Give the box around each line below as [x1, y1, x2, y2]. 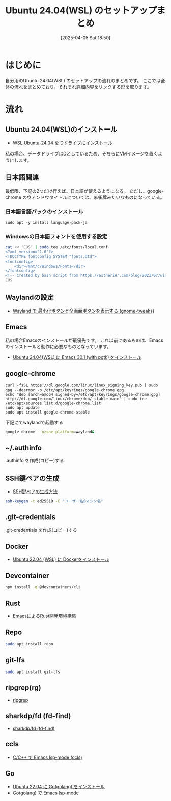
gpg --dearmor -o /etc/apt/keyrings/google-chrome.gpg [5, 387, 124, 393]
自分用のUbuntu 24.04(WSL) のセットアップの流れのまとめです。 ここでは [5, 77, 161, 83]
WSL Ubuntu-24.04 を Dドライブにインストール [12, 140, 113, 146]
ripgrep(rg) [5, 683, 42, 692]
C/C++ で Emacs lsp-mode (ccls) [12, 754, 82, 760]
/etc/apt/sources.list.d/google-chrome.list [5, 401, 101, 406]
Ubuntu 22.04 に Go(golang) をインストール [12, 783, 105, 789]
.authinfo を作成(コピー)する [5, 457, 65, 464]
